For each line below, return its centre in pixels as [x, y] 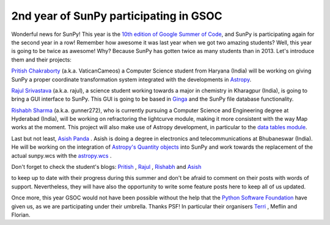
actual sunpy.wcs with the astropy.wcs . [61, 155]
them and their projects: [41, 59]
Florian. [21, 215]
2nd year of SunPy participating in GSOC [117, 16]
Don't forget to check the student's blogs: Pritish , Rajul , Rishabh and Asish [106, 167]
